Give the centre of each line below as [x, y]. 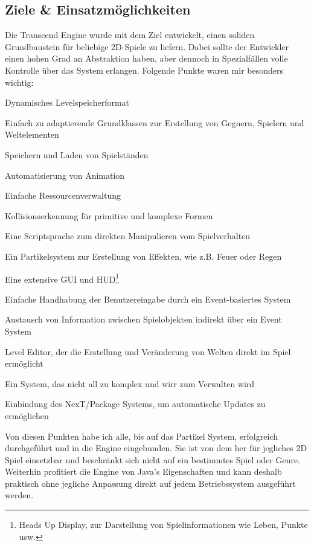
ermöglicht [24, 363]
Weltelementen [32, 134]
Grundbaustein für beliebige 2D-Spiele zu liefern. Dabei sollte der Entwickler [147, 46]
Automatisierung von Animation [65, 175]
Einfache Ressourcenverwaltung [63, 195]
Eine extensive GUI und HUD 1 [62, 278]
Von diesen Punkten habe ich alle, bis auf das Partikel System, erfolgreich [141, 436]
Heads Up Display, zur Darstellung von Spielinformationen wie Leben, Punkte [163, 525]
